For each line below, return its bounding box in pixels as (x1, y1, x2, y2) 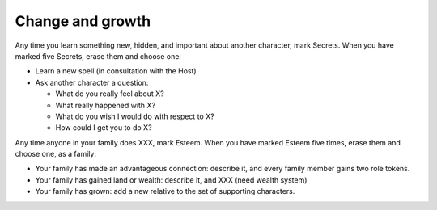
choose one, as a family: (15, 149, 97, 159)
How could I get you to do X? (55, 123, 153, 132)
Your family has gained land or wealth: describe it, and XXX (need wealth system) (35, 174, 308, 185)
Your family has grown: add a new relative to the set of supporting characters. (35, 187, 295, 196)
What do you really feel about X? (55, 89, 165, 99)
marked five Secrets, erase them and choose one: (15, 51, 182, 61)
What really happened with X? (55, 100, 156, 110)
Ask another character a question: (35, 78, 149, 87)
